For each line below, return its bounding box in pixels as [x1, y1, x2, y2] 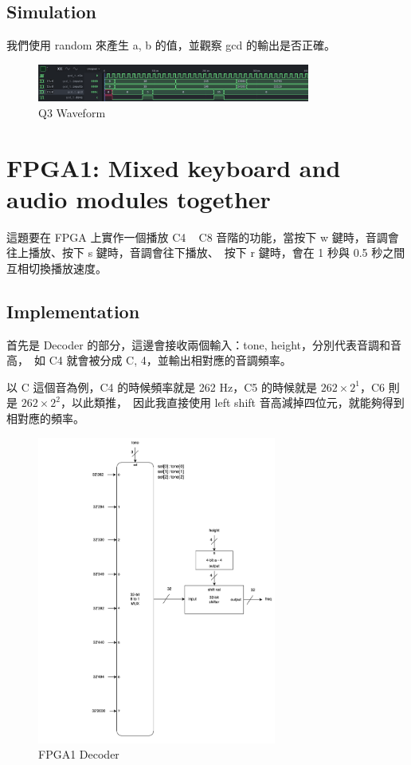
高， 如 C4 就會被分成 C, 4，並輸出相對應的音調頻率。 [6, 352, 292, 369]
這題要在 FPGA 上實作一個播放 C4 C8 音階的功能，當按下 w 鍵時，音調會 [6, 228, 399, 245]
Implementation [6, 298, 140, 323]
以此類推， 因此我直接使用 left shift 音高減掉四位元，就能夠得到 [71, 394, 405, 411]
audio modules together [6, 182, 271, 215]
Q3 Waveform [38, 104, 106, 120]
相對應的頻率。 [6, 410, 84, 427]
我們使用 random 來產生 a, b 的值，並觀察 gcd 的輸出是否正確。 [6, 37, 336, 53]
